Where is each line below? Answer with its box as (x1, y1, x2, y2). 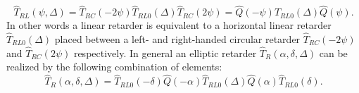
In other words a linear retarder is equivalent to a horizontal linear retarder (6, 18, 332, 32)
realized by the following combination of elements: (6, 59, 222, 74)
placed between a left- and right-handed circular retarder (54, 32, 301, 46)
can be (319, 45, 348, 60)
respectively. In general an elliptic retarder (73, 45, 257, 60)
